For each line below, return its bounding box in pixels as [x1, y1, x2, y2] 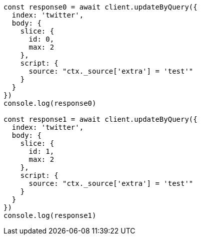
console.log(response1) [3, 211, 96, 219]
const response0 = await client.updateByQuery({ [3, 3, 197, 11]
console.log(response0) [3, 99, 96, 107]
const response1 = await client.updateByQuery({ [3, 115, 197, 123]
